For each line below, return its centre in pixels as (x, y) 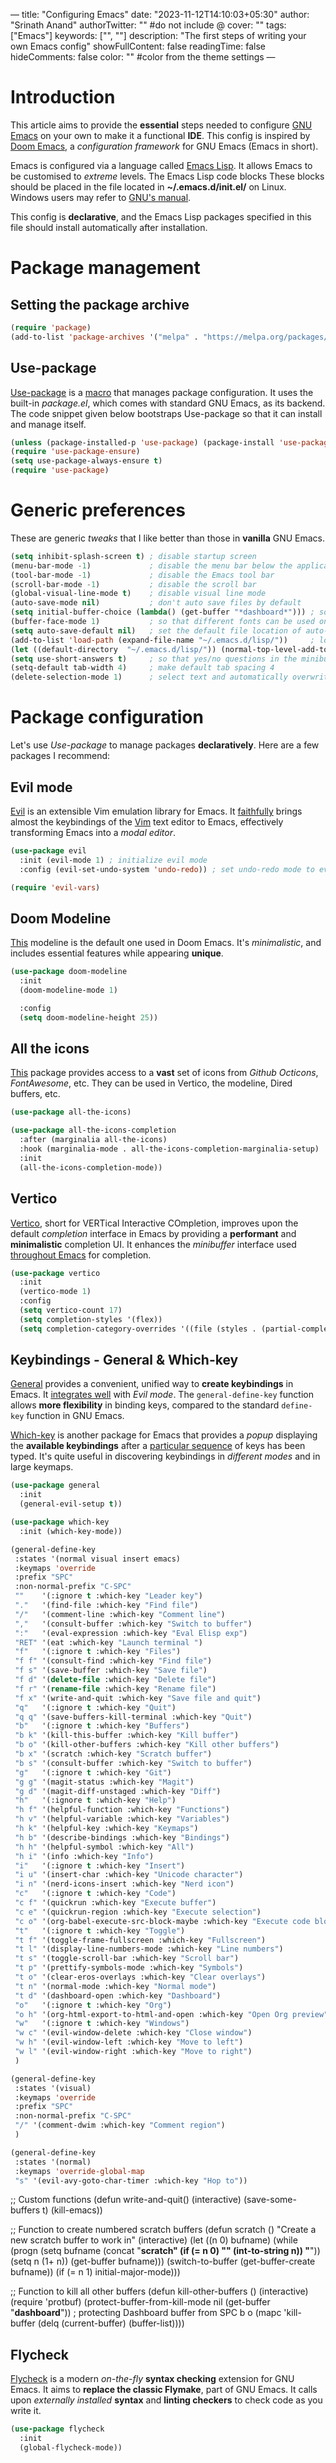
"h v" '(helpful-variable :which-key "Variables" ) (122, 1819)
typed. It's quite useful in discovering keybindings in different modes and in (165, 1456)
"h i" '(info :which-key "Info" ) (84, 1856)
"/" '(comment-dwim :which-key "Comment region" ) (120, 2125)
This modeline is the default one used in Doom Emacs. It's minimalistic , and (166, 943)
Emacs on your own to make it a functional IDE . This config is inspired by (160, 135)
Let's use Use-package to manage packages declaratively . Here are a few (165, 745)
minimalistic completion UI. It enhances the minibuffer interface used (153, 1244)
